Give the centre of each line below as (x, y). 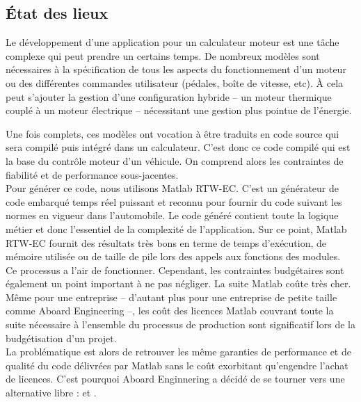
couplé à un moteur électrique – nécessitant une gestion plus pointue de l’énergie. (179, 110)
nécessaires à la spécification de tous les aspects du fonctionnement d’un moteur (176, 69)
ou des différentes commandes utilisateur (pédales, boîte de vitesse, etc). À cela (175, 82)
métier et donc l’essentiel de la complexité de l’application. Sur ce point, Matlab (176, 228)
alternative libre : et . (51, 393)
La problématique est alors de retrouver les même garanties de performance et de (178, 352)
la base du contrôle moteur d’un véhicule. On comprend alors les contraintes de (175, 160)
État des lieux (57, 13)
